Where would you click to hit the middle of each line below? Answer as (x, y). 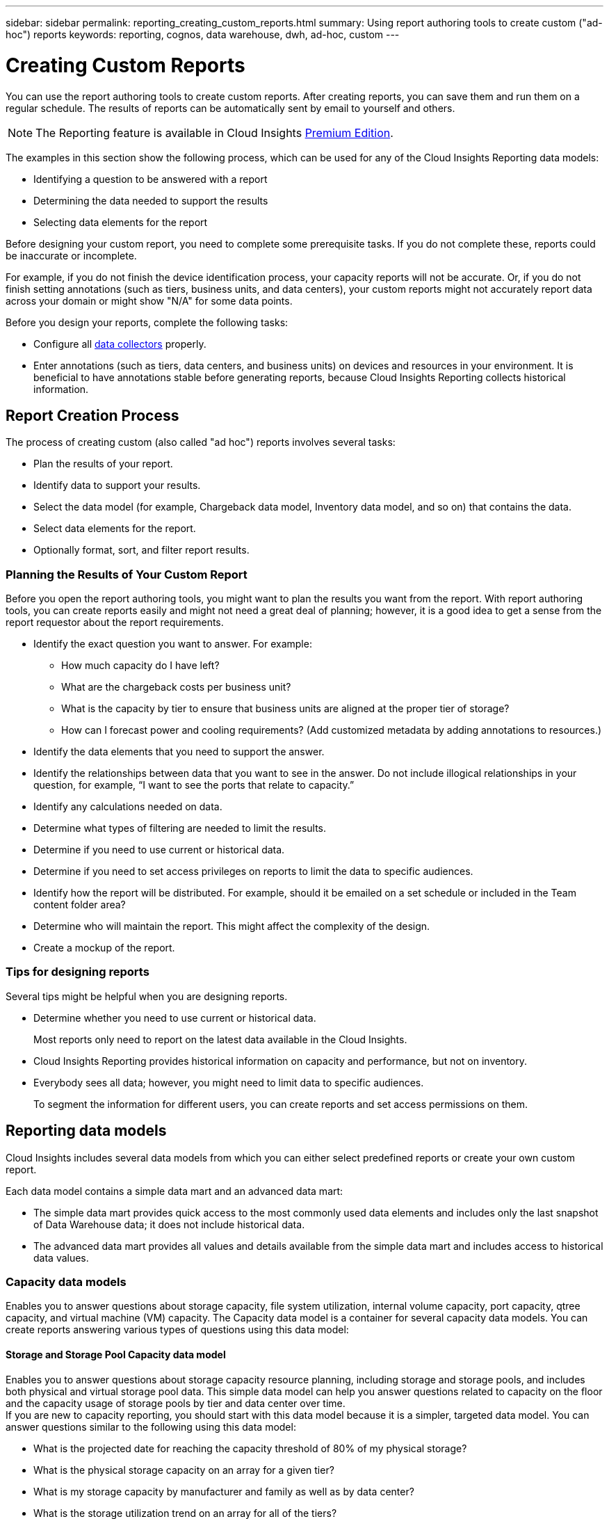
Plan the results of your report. (103, 464)
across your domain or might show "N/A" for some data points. (149, 300)
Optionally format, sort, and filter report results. (141, 550)
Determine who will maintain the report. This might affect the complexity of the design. (232, 926)
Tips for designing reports (78, 972)
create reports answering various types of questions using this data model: (177, 1330)
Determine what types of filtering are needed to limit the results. (180, 828)
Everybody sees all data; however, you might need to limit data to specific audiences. (229, 1082)
